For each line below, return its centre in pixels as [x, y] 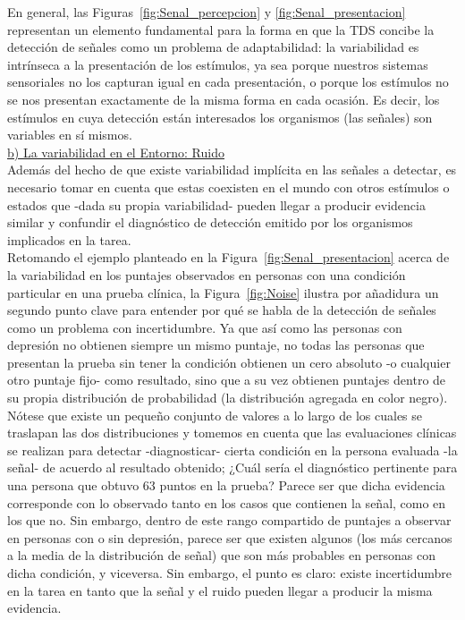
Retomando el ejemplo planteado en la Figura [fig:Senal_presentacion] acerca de [228, 257]
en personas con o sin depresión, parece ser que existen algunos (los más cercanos [230, 537]
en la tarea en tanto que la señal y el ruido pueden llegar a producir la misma [220, 590]
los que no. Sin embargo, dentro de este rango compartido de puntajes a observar [229, 520]
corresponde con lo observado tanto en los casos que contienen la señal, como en [227, 502]
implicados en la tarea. [69, 239]
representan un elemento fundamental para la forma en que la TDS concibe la [221, 29]
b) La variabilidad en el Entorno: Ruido [116, 152]
